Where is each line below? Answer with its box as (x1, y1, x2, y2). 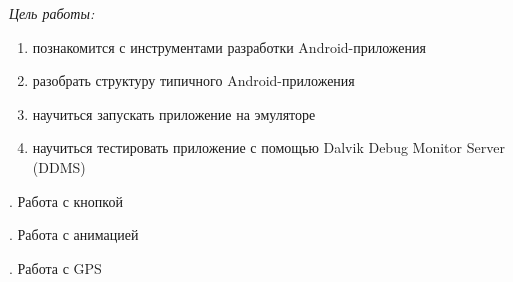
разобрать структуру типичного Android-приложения (32, 70, 355, 91)
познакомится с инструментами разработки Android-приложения (32, 36, 426, 57)
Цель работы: (9, 3, 95, 23)
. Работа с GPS (9, 257, 102, 278)
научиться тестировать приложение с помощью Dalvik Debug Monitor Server (32, 137, 505, 158)
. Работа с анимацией (9, 224, 139, 245)
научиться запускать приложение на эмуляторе (32, 103, 316, 124)
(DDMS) (32, 156, 86, 177)
